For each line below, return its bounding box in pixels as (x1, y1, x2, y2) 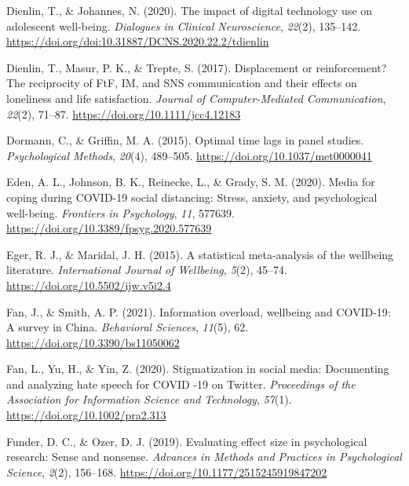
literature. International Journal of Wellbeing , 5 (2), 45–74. (6, 261, 287, 278)
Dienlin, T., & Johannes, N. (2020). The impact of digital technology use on (6, 2, 373, 18)
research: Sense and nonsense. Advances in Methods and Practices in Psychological (6, 448, 402, 465)
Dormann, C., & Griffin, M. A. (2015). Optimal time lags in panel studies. (6, 132, 364, 148)
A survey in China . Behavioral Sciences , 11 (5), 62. (6, 319, 249, 335)
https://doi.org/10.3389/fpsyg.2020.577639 (6, 220, 212, 236)
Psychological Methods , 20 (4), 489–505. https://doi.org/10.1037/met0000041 (6, 147, 372, 163)
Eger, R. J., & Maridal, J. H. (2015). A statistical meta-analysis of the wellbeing (6, 246, 394, 262)
